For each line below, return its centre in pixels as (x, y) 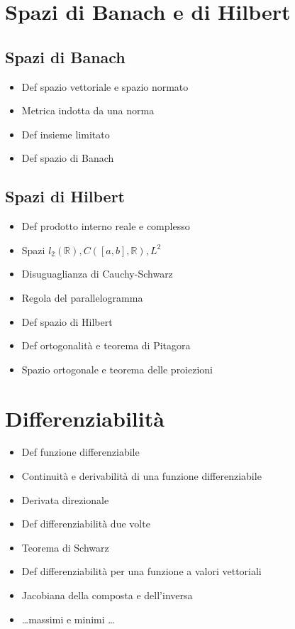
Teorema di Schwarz (65, 547)
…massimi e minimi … (68, 619)
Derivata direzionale (65, 499)
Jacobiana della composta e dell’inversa (107, 595)
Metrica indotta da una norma (88, 110)
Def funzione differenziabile (80, 452)
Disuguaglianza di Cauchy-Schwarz (97, 274)
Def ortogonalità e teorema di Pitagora (106, 345)
